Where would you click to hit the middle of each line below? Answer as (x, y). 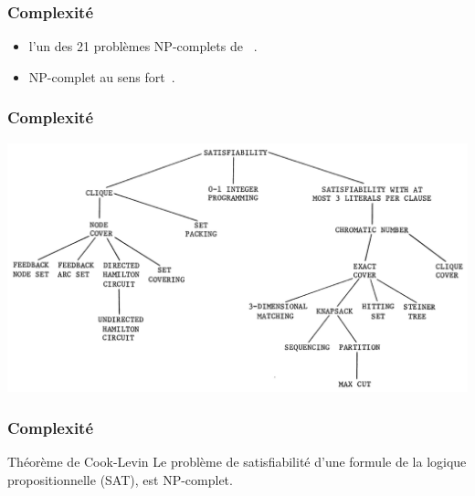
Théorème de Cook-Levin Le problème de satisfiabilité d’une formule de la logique (237, 462)
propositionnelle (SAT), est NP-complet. (120, 479)
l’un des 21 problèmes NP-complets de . (143, 46)
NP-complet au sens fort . (102, 76)
